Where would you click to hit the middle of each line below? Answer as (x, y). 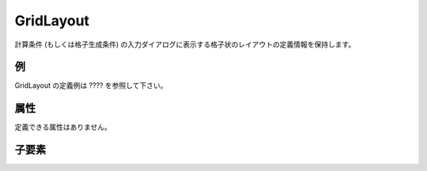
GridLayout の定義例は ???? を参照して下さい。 (91, 85)
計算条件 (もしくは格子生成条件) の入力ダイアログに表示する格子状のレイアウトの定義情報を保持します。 (185, 44)
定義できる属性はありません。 (63, 127)
